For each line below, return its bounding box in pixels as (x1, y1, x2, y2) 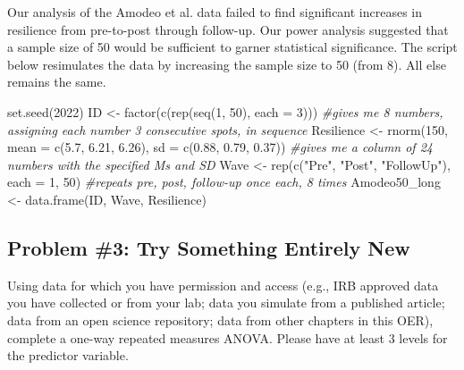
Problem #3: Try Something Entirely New (7, 233, 410, 261)
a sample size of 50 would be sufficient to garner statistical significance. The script (7, 38, 458, 56)
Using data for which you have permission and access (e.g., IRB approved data (7, 275, 439, 294)
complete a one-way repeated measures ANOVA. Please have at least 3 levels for (7, 328, 448, 347)
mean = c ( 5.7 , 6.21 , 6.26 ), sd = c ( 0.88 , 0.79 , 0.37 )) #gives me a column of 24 (7, 138, 433, 156)
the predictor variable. (7, 346, 129, 365)
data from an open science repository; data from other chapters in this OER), (7, 310, 434, 329)
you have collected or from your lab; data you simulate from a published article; (7, 293, 445, 312)
